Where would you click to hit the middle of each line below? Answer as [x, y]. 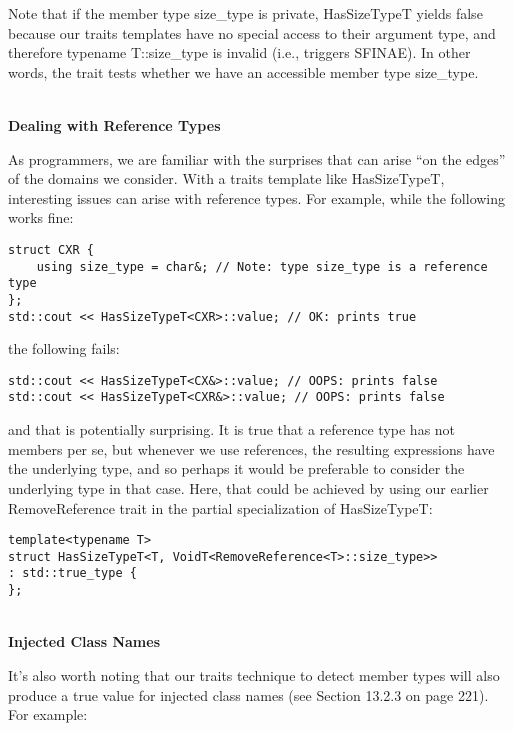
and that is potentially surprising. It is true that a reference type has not [232, 429]
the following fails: [64, 348]
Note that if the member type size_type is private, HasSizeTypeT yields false [245, 13]
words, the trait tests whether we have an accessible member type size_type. [243, 71]
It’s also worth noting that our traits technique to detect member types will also [254, 674]
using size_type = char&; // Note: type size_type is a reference [262, 266]
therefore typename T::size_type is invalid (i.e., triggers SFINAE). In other [239, 52]
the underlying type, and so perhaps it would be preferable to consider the [236, 468]
